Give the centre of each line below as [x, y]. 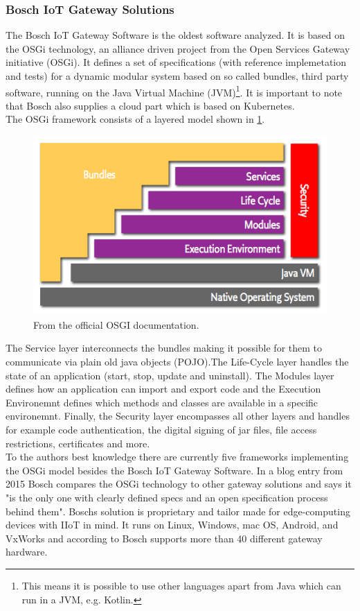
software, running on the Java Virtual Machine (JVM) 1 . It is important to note [174, 91]
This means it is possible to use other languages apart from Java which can [181, 585]
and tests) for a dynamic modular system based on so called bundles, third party [177, 76]
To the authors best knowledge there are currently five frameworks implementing [177, 457]
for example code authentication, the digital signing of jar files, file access [161, 430]
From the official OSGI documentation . [116, 324]
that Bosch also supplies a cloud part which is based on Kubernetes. [150, 105]
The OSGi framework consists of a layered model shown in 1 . [135, 119]
